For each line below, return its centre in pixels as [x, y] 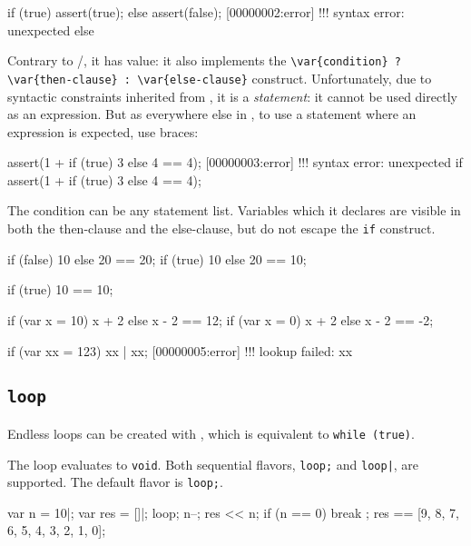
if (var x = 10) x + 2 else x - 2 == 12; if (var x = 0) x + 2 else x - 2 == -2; [221, 319]
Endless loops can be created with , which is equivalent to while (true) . [211, 433]
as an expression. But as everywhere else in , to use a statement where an [212, 114]
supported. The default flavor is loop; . [115, 482]
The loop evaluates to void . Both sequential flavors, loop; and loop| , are [213, 464]
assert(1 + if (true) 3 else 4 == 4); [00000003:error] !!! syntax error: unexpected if [235, 162]
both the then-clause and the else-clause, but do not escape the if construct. [221, 228]
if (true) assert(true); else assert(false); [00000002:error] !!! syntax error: [206, 12]
